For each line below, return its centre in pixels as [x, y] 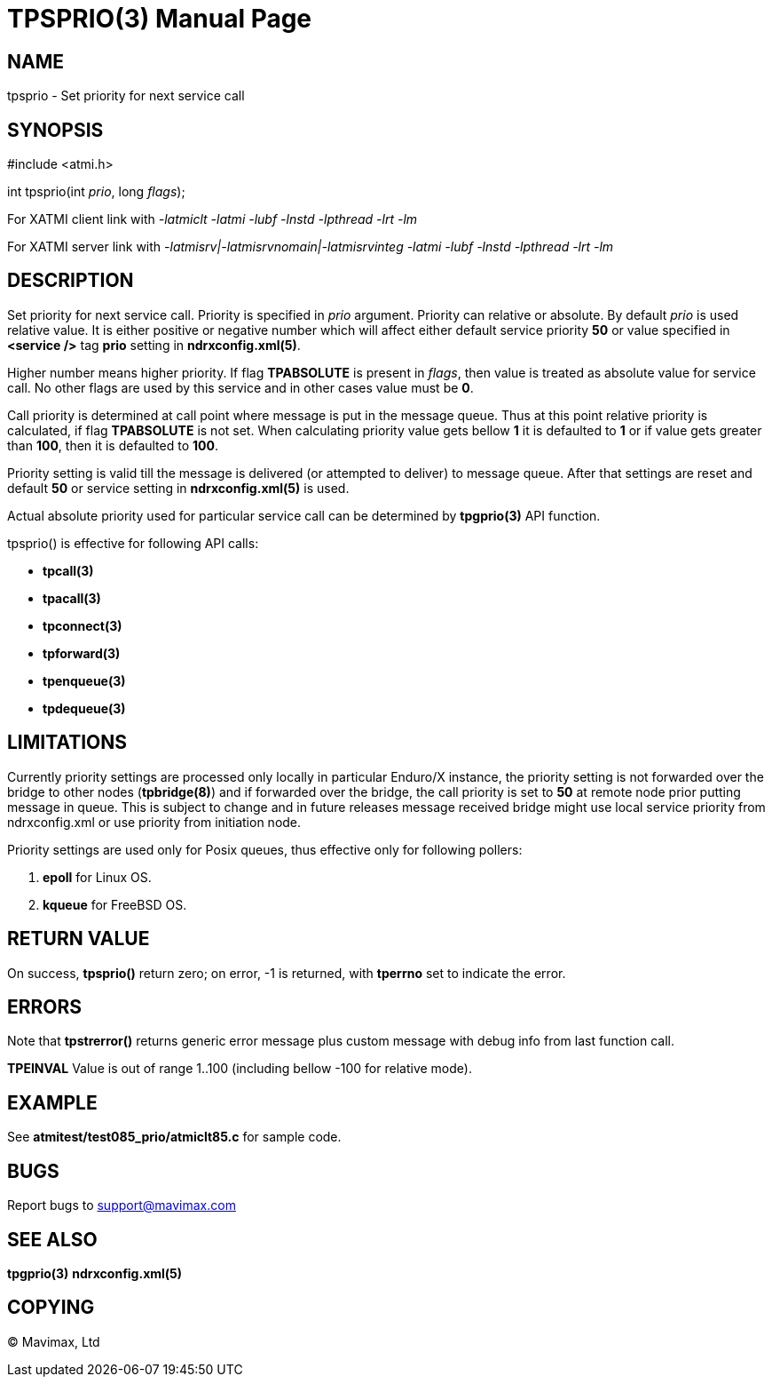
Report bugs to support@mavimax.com [122, 1205]
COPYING [51, 1308]
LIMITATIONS [67, 743]
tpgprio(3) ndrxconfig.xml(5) [95, 1273]
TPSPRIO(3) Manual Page [160, 19]
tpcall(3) [68, 570]
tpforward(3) [82, 653]
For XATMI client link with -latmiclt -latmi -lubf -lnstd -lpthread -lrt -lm [213, 219]
